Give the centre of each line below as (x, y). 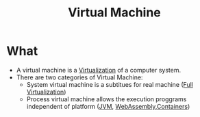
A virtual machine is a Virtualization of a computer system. (99, 70)
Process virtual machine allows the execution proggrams (107, 99)
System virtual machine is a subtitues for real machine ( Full (110, 84)
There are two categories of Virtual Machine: (79, 77)
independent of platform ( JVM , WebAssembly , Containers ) (108, 106)
